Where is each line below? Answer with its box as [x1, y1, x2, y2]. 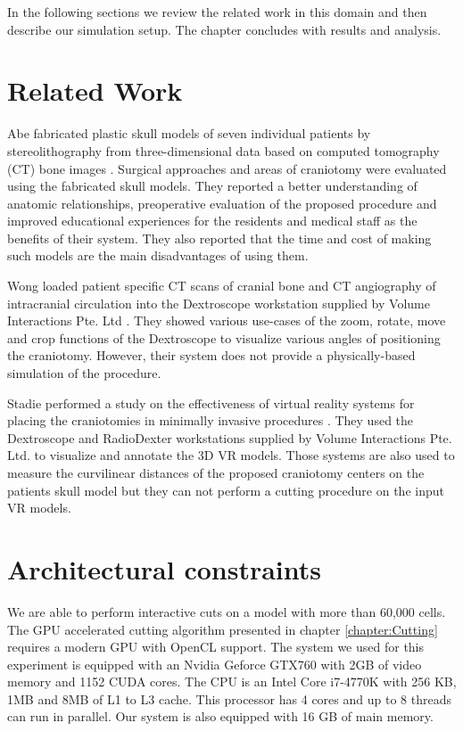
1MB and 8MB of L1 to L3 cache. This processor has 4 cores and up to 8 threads [7, 689, 451, 708]
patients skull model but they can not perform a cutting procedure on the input [7, 480, 444, 499]
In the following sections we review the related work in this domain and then [7, 3, 427, 21]
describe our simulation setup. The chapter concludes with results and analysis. [7, 20, 442, 38]
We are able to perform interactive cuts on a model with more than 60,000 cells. [7, 602, 446, 620]
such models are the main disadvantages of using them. [7, 246, 309, 265]
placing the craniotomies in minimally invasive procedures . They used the [7, 411, 414, 430]
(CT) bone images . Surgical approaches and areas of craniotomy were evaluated [7, 159, 447, 177]
